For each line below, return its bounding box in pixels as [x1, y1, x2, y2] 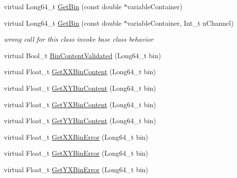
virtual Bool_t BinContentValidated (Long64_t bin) [4, 50, 161, 60]
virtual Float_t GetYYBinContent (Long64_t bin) [4, 115, 156, 126]
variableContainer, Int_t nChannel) [127, 17, 234, 28]
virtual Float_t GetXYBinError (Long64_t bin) [4, 148, 149, 158]
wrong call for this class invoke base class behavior [4, 34, 153, 44]
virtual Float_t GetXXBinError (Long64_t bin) [4, 131, 149, 142]
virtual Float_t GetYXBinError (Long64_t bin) [4, 164, 149, 174]
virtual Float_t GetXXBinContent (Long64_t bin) [4, 66, 156, 77]
